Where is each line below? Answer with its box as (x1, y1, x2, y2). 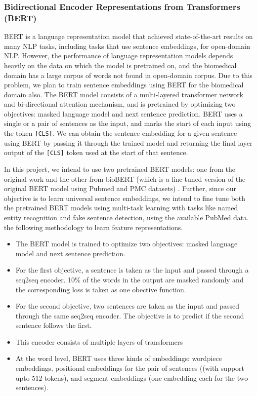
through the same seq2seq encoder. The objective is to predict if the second (15, 310, 244, 320)
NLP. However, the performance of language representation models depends (4, 50, 233, 61)
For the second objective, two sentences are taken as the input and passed (15, 301, 239, 311)
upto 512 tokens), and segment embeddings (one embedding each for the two (15, 372, 248, 383)
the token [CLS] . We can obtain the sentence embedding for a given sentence (4, 128, 237, 138)
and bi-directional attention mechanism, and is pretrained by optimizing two (4, 99, 236, 109)
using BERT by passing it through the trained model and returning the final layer (4, 137, 253, 148)
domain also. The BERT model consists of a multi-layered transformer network (4, 89, 244, 99)
